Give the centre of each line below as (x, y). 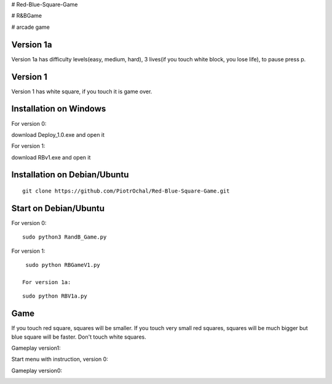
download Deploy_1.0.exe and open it (58, 134)
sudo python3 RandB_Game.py (65, 237)
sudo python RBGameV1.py (63, 265)
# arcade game (31, 27)
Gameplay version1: (36, 348)
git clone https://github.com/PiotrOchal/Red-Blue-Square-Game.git (126, 191)
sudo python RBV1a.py (55, 296)
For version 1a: (47, 282)
